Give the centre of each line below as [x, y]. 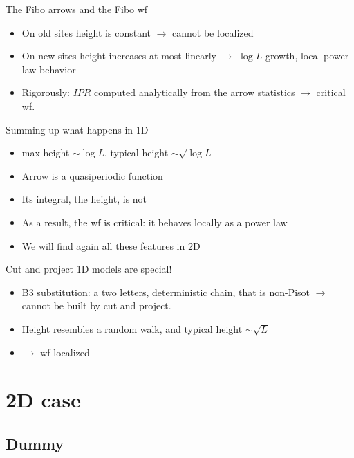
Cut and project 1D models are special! [89, 269]
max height [46, 153]
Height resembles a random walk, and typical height [132, 328]
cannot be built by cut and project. [96, 305]
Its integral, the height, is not [84, 199]
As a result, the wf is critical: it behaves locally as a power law [155, 222]
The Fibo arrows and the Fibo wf [77, 9]
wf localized [65, 352]
